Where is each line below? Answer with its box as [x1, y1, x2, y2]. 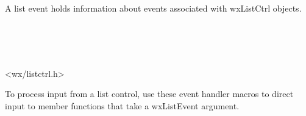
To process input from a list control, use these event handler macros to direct [5, 87, 294, 100]
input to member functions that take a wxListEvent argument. [5, 99, 240, 112]
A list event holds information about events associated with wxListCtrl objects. [5, 2, 302, 15]
